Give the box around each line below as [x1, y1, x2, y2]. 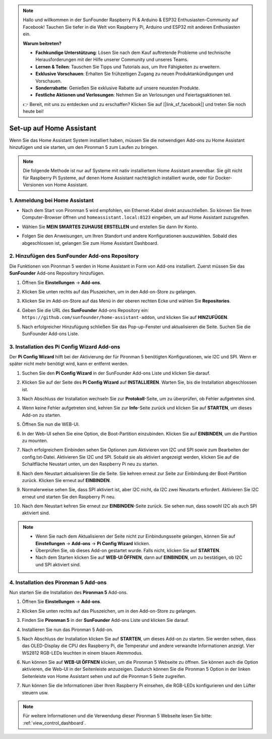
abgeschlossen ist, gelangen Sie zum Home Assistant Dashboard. [22, 240, 159, 246]
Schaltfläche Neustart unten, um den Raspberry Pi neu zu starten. [22, 461, 159, 467]
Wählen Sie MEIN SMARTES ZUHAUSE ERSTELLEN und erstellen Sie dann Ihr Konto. [22, 224, 198, 230]
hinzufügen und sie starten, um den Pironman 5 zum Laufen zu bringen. [9, 144, 159, 150]
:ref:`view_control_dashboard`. [23, 720, 86, 726]
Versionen [23, 182, 44, 188]
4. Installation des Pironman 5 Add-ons [9, 578, 107, 586]
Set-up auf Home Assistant [9, 124, 97, 132]
